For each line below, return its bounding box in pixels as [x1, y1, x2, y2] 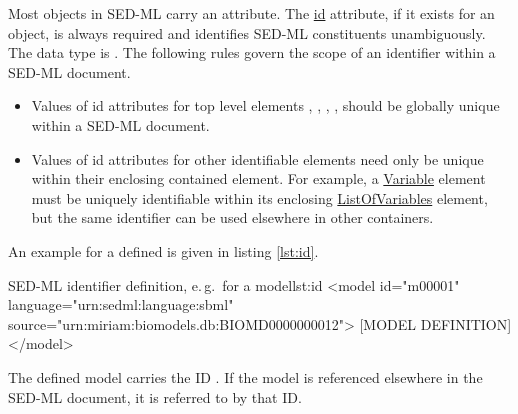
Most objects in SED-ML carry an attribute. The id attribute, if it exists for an [8, 3, 495, 23]
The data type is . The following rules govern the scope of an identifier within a [8, 42, 496, 63]
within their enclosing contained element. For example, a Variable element [31, 168, 486, 189]
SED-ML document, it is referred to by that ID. [8, 386, 302, 407]
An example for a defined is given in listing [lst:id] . [8, 240, 319, 261]
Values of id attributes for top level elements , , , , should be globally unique [31, 95, 500, 116]
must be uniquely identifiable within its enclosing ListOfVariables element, [31, 187, 488, 208]
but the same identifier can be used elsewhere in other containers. [31, 207, 434, 228]
